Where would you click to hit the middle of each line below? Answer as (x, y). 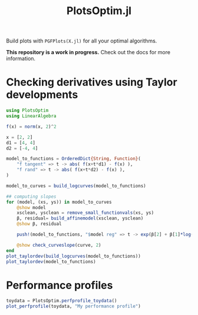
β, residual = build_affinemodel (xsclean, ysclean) (80, 218)
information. (21, 59)
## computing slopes (32, 196)
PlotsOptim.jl (99, 11)
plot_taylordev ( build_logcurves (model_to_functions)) (74, 256)
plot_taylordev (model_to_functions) (51, 261)
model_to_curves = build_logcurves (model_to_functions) (76, 186)
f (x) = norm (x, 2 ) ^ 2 (32, 127)
